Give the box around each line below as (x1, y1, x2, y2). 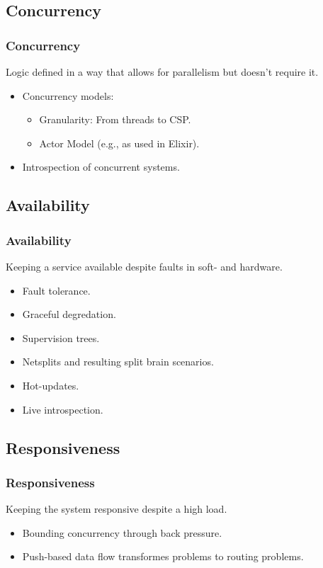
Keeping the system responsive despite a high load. (6, 501, 227, 516)
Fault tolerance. (22, 283, 91, 297)
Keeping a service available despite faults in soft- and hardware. (6, 259, 283, 273)
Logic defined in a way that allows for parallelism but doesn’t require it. (6, 64, 319, 79)
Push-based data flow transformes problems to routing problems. (22, 549, 304, 564)
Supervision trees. (22, 330, 100, 345)
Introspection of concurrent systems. (22, 159, 180, 174)
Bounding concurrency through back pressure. (22, 525, 222, 540)
